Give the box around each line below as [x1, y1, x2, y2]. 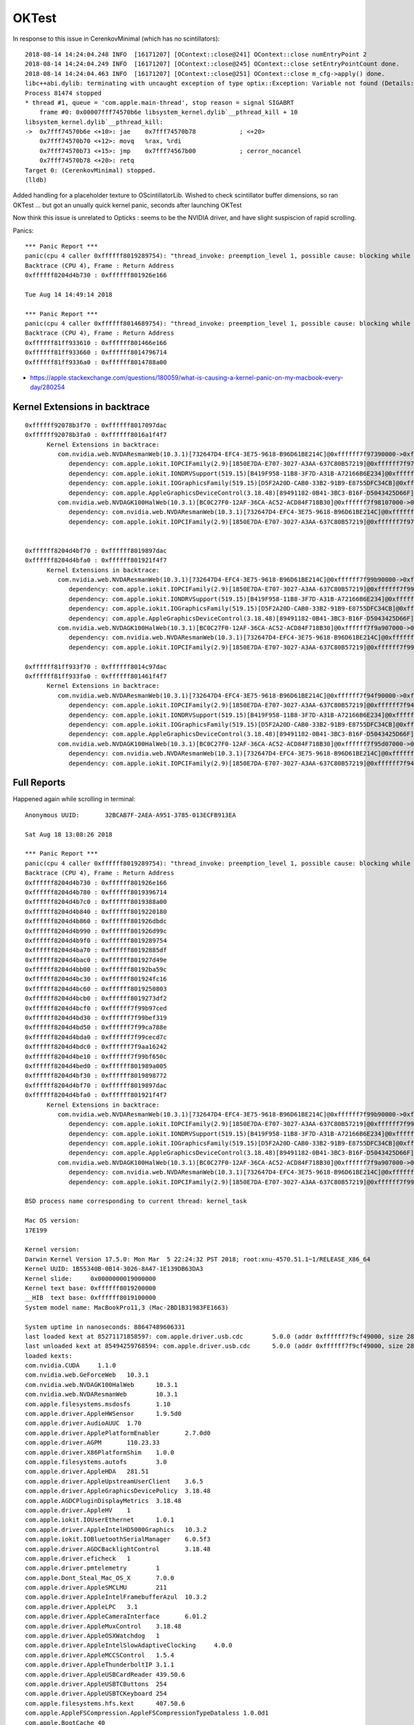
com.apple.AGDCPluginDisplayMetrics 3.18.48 [25, 1497, 182, 1504]
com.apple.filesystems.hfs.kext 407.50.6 [25, 1699, 186, 1707]
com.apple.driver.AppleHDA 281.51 [25, 1468, 149, 1476]
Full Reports [12, 777, 66, 789]
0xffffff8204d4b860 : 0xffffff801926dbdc [25, 918, 167, 925]
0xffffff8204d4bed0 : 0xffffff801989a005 [25, 1062, 167, 1069]
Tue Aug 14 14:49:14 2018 [25, 290, 113, 298]
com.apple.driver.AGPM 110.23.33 [25, 1439, 160, 1447]
